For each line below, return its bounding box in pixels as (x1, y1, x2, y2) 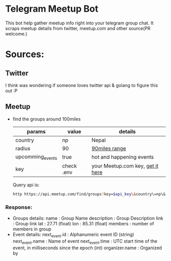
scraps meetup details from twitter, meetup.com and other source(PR (5, 25, 151, 31)
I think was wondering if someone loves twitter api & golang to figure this (5, 82, 158, 88)
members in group (12, 226, 52, 232)
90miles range (91, 144, 126, 152)
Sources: (5, 49, 44, 60)
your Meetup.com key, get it (91, 162, 159, 169)
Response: (5, 204, 33, 211)
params (26, 128, 46, 135)
